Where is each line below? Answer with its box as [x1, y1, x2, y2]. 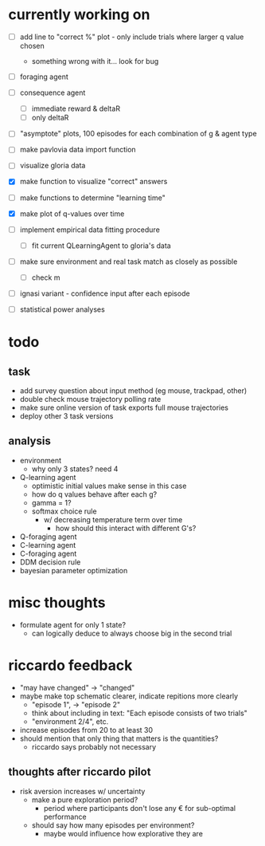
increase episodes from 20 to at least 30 [19, 725, 154, 734]
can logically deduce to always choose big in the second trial [31, 628, 232, 638]
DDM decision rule [19, 557, 81, 567]
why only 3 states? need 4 [31, 464, 119, 474]
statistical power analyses [19, 305, 105, 314]
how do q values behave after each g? [31, 489, 158, 499]
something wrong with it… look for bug [31, 57, 159, 65]
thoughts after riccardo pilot [8, 765, 151, 779]
